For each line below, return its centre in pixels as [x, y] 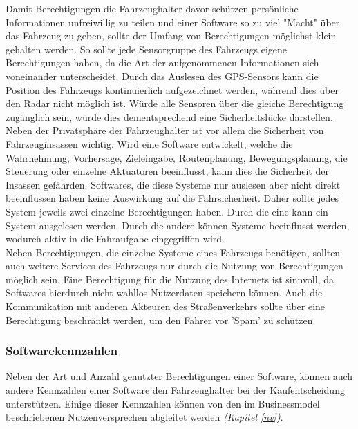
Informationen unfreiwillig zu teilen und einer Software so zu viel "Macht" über [173, 22]
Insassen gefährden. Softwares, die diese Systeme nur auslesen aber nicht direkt [173, 184]
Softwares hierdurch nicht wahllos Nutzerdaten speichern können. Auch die [164, 293]
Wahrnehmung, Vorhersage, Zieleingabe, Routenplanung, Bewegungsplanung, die [177, 157]
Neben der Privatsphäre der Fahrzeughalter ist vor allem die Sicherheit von [165, 130]
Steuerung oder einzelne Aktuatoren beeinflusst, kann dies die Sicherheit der [167, 171]
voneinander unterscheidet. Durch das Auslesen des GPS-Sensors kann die [162, 76]
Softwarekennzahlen [62, 351]
